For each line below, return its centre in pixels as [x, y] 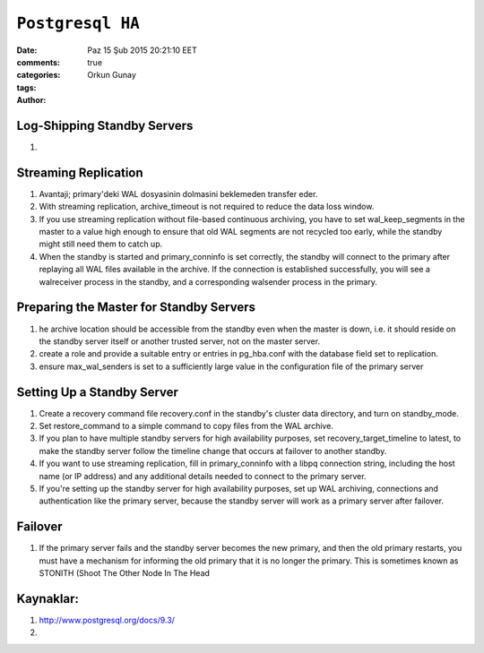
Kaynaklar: [48, 599]
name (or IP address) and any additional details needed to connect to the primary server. [203, 476]
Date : [27, 50]
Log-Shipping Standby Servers [105, 125]
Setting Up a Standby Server [98, 392]
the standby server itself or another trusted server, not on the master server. [180, 341]
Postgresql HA [78, 23]
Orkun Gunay [112, 75]
